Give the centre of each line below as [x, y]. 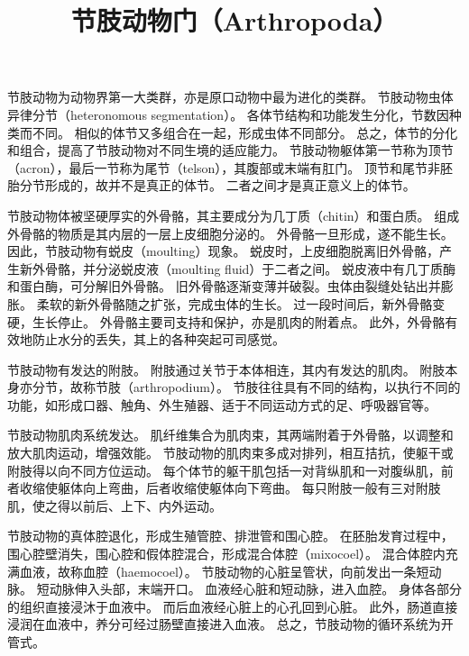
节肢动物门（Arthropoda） [234, 20]
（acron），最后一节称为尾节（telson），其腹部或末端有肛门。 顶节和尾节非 [224, 167]
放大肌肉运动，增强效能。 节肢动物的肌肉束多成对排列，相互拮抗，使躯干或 [230, 453]
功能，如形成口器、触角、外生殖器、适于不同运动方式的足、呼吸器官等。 [222, 404]
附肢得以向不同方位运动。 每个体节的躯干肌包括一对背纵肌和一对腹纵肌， [224, 470]
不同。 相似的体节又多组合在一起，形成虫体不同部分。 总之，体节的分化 [245, 132]
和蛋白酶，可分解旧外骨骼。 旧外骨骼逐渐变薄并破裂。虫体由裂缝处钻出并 [224, 286]
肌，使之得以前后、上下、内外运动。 [115, 505]
